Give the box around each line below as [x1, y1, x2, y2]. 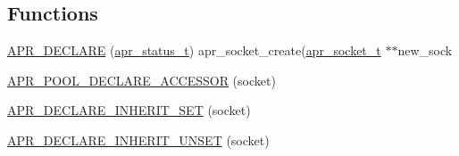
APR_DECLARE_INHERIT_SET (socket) [7, 101, 251, 119]
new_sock [397, 41, 453, 60]
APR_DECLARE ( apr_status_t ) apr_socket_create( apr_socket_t [7, 41, 381, 60]
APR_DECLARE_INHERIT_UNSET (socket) [7, 130, 270, 149]
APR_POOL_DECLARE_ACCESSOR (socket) [7, 70, 276, 89]
